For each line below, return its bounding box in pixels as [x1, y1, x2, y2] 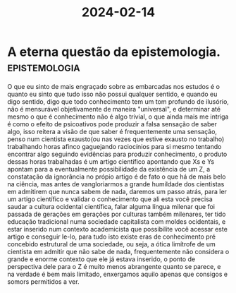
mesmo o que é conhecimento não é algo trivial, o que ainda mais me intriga [7, 112, 229, 121]
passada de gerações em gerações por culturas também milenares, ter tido [7, 210, 226, 218]
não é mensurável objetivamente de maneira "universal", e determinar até [7, 104, 221, 113]
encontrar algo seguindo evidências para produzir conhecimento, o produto [7, 150, 228, 158]
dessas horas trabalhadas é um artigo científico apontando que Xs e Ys [7, 157, 215, 166]
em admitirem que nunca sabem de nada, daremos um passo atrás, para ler [7, 187, 228, 196]
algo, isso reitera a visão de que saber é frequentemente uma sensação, [7, 127, 217, 136]
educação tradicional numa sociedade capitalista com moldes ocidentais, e [7, 217, 226, 226]
